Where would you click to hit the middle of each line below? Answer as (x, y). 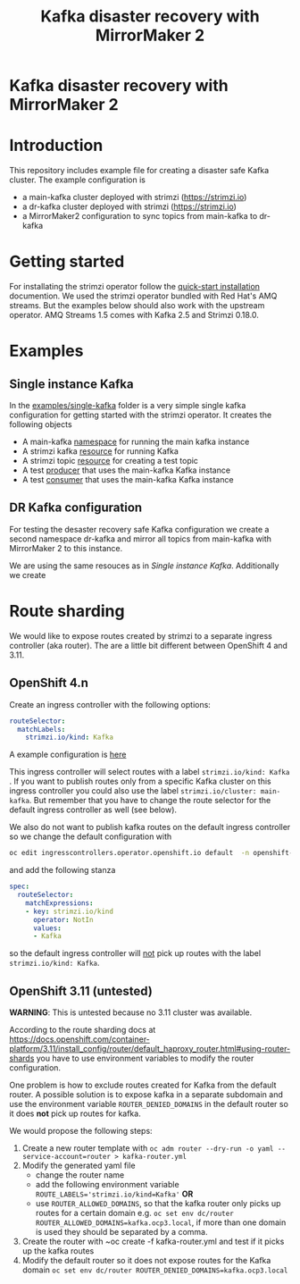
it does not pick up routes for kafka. (75, 1113)
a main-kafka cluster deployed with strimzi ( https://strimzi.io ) (134, 197)
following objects (41, 424)
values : (47, 928)
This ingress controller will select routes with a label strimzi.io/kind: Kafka (150, 772)
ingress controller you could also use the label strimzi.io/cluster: (133, 791)
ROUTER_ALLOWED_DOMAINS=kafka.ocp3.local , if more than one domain (161, 1222)
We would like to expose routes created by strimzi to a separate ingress (141, 635)
